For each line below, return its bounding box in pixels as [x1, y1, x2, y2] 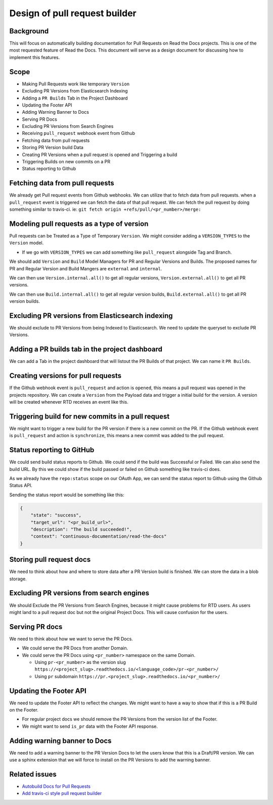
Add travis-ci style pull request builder [22, 790, 102, 796]
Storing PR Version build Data [22, 145, 83, 151]
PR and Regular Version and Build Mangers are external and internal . [9, 265, 162, 271]
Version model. [9, 240, 44, 246]
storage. [9, 576, 27, 582]
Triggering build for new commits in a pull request [9, 412, 170, 420]
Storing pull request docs [9, 555, 91, 564]
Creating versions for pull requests [9, 371, 121, 380]
